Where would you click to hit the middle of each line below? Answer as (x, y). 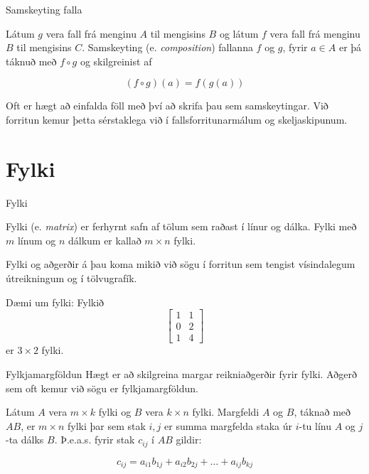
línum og (37, 240)
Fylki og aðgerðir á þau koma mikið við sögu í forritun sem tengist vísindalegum (181, 264)
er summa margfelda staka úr (228, 425)
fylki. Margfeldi (226, 412)
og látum (239, 33)
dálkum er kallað (105, 240)
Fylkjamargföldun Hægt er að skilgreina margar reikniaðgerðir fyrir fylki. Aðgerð (181, 373)
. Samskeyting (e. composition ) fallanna (167, 47)
